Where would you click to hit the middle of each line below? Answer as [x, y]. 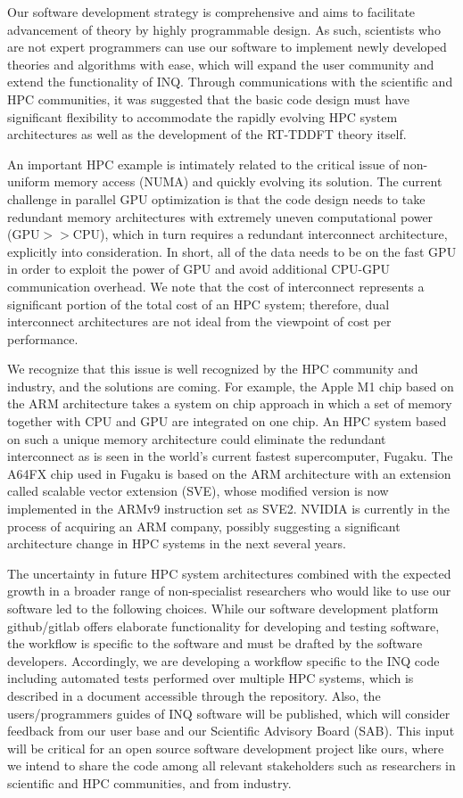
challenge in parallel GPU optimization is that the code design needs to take [216, 198]
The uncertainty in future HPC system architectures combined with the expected [229, 573]
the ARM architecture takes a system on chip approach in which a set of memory [230, 403]
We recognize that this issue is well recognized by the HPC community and [213, 369]
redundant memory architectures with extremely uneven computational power [220, 216]
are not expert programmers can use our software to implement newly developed [227, 47]
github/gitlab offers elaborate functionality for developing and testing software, [223, 625]
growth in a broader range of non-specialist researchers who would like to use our [229, 591]
